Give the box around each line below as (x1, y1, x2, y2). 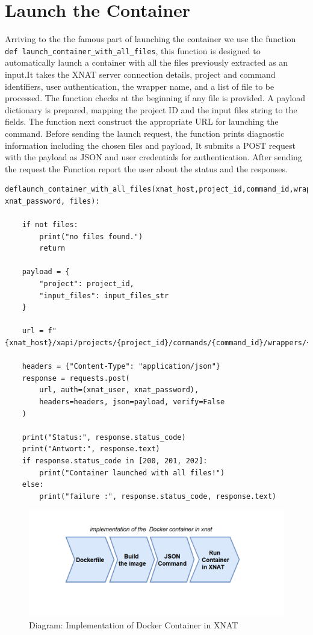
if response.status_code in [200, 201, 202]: (22, 456, 208, 465)
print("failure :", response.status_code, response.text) (39, 492, 277, 501)
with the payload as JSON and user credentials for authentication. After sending (5, 151, 302, 163)
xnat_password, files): (5, 196, 100, 205)
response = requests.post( (22, 374, 130, 383)
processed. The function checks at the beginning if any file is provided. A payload (5, 92, 305, 104)
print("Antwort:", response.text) (22, 445, 160, 454)
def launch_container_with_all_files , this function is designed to (5, 44, 261, 57)
